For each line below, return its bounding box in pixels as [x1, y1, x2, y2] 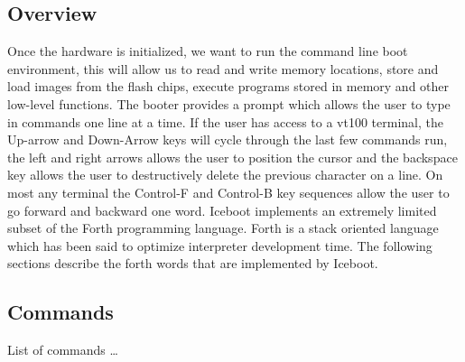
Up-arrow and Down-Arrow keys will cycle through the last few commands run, [7, 130, 448, 149]
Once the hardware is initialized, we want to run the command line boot [7, 42, 408, 60]
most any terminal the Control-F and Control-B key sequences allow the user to [7, 182, 450, 201]
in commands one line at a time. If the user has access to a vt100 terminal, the [7, 112, 443, 131]
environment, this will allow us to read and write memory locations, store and [7, 59, 439, 78]
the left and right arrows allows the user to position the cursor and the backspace [7, 147, 458, 166]
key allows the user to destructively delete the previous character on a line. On [7, 165, 443, 184]
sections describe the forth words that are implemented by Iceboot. [7, 254, 378, 273]
